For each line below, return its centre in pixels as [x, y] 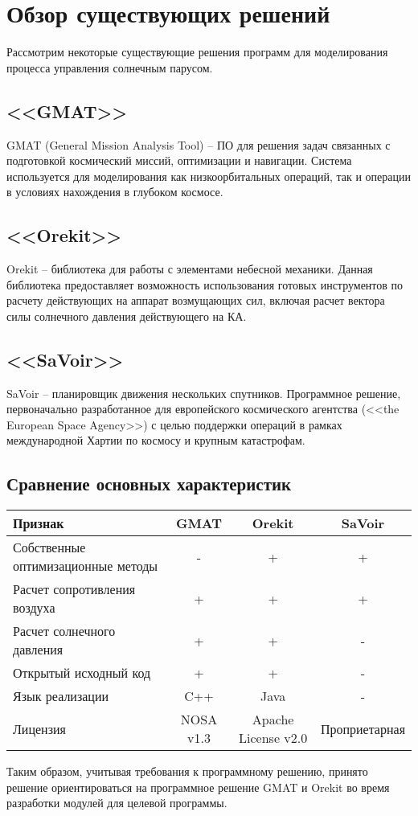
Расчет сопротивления [74, 589]
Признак [39, 523]
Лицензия [39, 728]
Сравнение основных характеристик [149, 484]
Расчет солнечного [64, 631]
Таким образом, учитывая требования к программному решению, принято [187, 771]
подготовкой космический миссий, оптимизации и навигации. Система [179, 160]
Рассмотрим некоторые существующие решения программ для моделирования [197, 52]
